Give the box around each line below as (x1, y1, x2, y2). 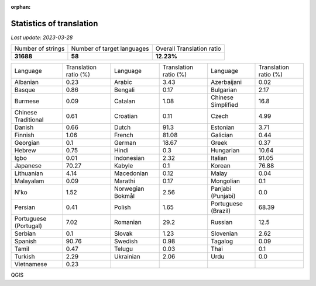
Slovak (114, 229, 133, 238)
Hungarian (211, 147, 240, 155)
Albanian (14, 78, 39, 86)
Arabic (114, 78, 133, 86)
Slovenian (211, 229, 238, 238)
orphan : (11, 4, 31, 10)
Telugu (114, 245, 133, 253)
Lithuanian (14, 169, 43, 177)
